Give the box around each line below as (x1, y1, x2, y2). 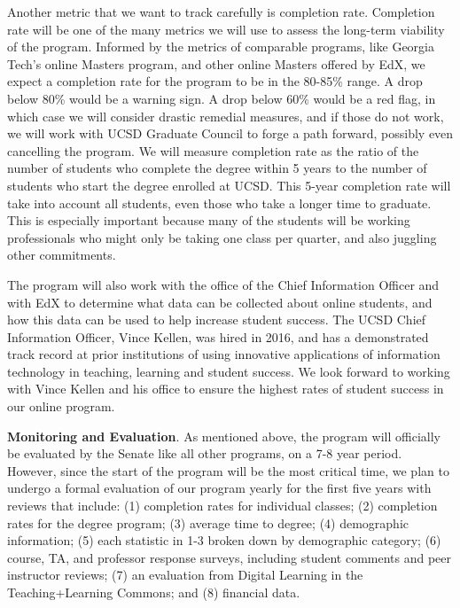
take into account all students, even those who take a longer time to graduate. (7, 193, 432, 212)
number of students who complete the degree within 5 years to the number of (7, 159, 427, 177)
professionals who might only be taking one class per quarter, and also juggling (7, 228, 437, 246)
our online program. (7, 397, 115, 416)
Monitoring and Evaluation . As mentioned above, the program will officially (7, 426, 441, 445)
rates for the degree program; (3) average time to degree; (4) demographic (7, 513, 409, 532)
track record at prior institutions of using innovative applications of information (7, 345, 441, 363)
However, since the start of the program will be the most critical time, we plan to (7, 461, 449, 479)
